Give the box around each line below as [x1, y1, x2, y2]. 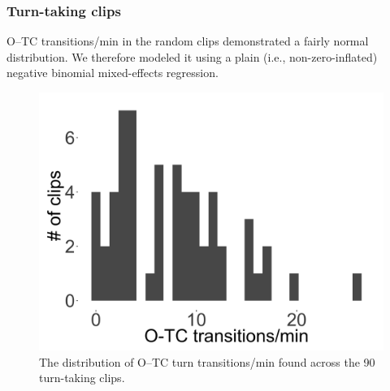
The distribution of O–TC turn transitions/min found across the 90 [39, 353, 375, 370]
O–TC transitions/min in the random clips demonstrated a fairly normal [6, 32, 369, 49]
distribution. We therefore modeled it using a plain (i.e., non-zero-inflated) [6, 48, 378, 65]
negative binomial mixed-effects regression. [6, 64, 219, 81]
